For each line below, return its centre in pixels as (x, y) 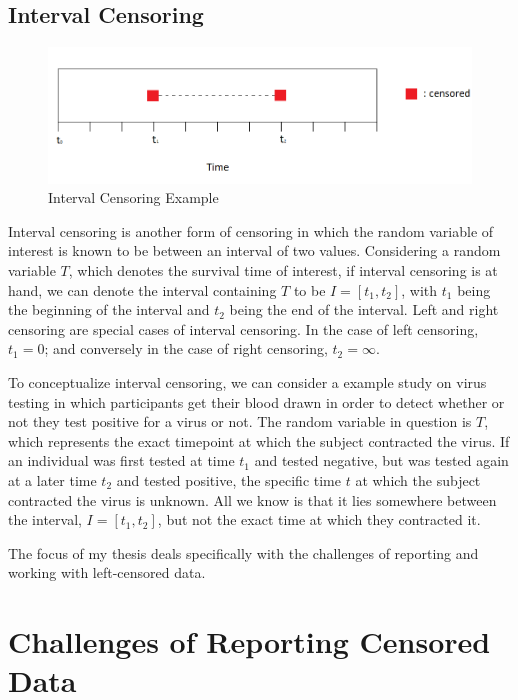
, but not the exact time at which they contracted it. (319, 519)
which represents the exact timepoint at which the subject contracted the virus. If (259, 440)
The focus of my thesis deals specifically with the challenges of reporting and (243, 552)
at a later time (52, 479)
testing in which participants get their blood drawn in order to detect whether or (256, 401)
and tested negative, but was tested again (381, 460)
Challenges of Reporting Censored (249, 641)
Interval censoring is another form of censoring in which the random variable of (251, 230)
